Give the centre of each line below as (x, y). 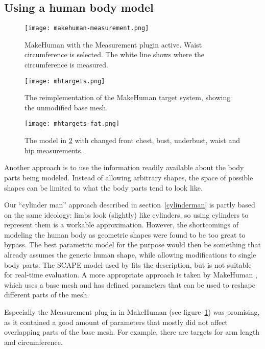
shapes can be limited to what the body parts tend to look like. (103, 187)
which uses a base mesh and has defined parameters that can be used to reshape (130, 284)
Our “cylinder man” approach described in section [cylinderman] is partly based (130, 205)
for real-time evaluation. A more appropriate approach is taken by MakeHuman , (131, 275)
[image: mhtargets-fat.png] (72, 124)
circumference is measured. (66, 65)
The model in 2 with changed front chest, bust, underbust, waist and (132, 140)
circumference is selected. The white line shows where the (114, 54)
